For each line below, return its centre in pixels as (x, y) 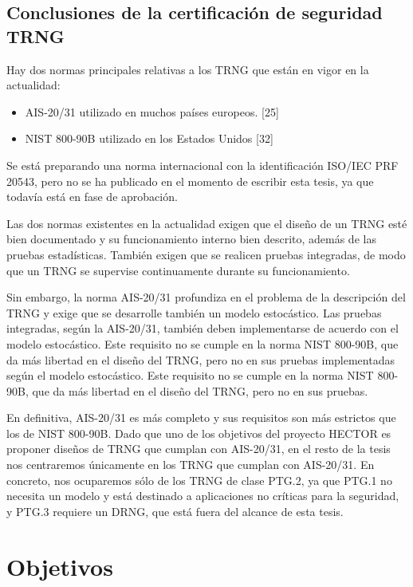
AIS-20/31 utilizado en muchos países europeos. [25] (152, 111)
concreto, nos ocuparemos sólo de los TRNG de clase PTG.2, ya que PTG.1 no (199, 480)
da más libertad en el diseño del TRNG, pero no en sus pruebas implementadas (201, 359)
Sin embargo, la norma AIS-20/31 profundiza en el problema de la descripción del (206, 297)
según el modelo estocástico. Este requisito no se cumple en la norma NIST (190, 375)
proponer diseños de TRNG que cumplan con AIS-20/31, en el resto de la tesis (199, 449)
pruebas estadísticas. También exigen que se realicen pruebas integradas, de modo (206, 254)
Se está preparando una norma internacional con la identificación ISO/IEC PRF (203, 165)
